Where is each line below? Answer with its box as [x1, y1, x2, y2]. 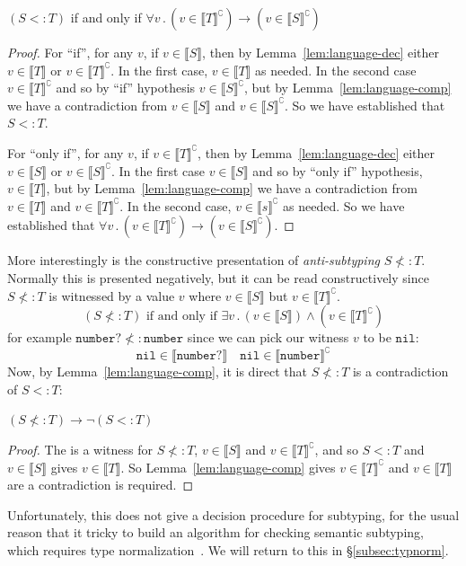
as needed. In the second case [255, 60, 417, 79]
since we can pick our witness [187, 328, 349, 347]
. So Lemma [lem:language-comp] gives [120, 457, 336, 476]
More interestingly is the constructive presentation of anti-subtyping [7, 251, 380, 270]
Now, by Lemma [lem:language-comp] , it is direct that [7, 362, 307, 381]
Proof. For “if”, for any [7, 43, 134, 61]
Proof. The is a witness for [7, 440, 153, 458]
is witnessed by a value [48, 286, 175, 305]
